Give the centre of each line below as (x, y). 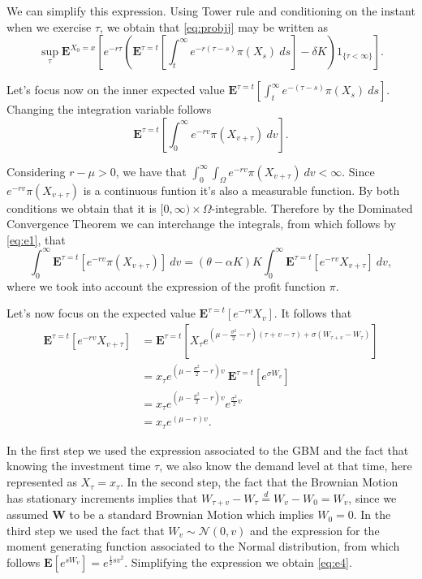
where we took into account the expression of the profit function (166, 285)
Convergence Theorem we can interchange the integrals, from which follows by (201, 224)
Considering (36, 171)
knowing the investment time (79, 466)
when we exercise (49, 26)
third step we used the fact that (86, 530)
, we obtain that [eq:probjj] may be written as (214, 26)
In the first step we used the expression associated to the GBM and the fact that (208, 449)
